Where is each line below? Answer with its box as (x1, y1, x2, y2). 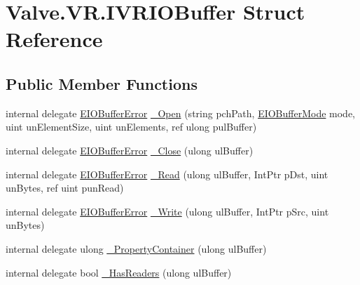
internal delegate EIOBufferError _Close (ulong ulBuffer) (6, 142, 254, 157)
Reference (6, 25, 103, 53)
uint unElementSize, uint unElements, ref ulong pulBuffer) (6, 119, 257, 134)
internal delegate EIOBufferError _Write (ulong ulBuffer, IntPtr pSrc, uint (6, 204, 329, 218)
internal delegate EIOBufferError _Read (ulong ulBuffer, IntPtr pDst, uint (6, 166, 328, 181)
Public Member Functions (6, 72, 198, 94)
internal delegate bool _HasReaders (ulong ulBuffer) (6, 265, 232, 279)
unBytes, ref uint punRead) (6, 180, 124, 195)
